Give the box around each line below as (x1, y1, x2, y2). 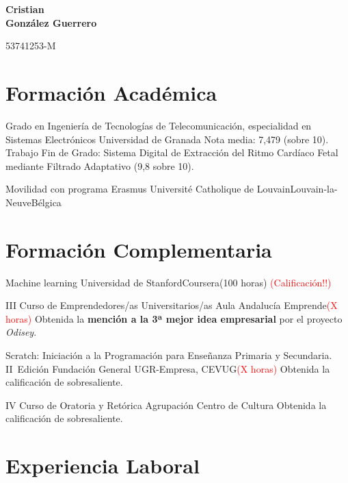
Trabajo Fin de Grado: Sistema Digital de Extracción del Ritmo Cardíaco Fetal (5, 145, 338, 160)
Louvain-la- (290, 182, 338, 196)
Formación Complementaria (5, 235, 272, 263)
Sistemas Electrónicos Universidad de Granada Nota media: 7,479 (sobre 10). (5, 132, 329, 146)
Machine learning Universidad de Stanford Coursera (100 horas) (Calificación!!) (5, 275, 332, 289)
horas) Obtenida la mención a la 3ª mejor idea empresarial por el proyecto (5, 311, 343, 325)
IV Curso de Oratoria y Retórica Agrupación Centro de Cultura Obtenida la (5, 397, 327, 412)
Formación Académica (5, 78, 217, 106)
